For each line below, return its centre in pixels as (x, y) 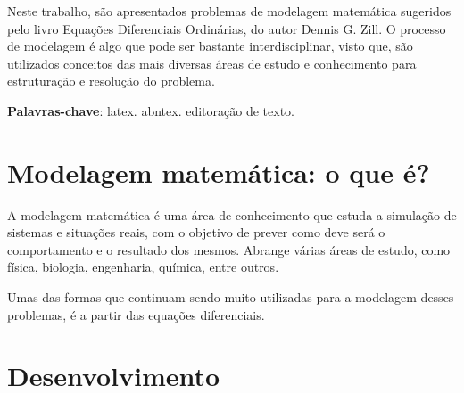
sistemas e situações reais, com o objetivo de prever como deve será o (196, 232)
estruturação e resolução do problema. (111, 81)
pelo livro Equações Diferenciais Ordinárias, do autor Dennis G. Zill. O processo (227, 28)
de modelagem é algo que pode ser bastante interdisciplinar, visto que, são (210, 46)
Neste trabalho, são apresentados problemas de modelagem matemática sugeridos (229, 11)
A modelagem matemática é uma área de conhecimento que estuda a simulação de (232, 214)
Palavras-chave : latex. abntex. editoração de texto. (151, 110)
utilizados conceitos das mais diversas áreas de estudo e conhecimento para (212, 63)
